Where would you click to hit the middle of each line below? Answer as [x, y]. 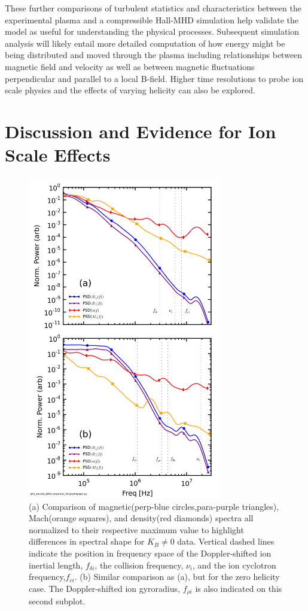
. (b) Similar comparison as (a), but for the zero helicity [177, 577]
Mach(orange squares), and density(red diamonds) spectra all [141, 518]
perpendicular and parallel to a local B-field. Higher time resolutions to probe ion [154, 78]
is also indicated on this [239, 588]
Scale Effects [58, 155]
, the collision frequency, [139, 565]
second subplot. [57, 601]
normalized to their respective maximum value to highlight [136, 529]
